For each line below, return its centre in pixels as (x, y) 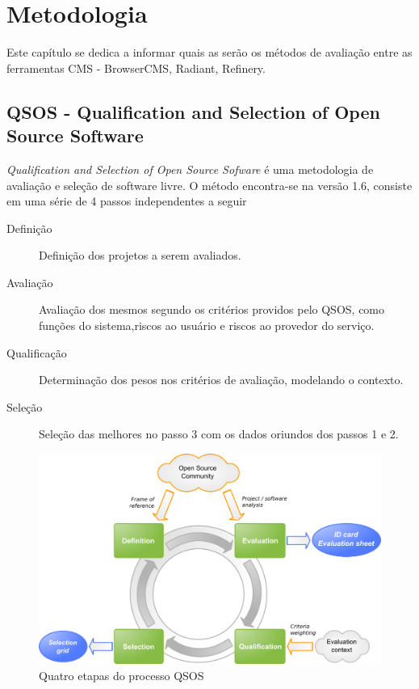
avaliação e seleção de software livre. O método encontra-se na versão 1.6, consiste (209, 185)
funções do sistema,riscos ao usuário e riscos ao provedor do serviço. (207, 325)
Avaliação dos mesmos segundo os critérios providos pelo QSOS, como (212, 309)
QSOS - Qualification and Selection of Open (193, 111)
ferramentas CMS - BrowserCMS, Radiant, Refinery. (136, 68)
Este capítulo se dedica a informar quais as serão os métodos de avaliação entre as (209, 52)
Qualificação (37, 352)
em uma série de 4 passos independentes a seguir (127, 201)
